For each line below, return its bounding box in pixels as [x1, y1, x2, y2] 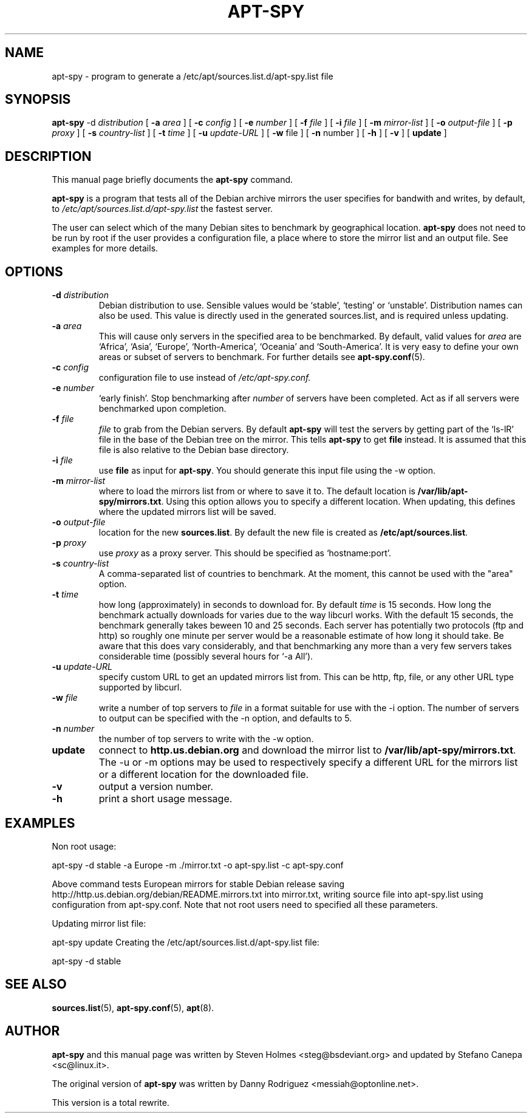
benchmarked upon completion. [98, 403, 227, 414]
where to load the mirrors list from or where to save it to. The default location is [98, 486, 415, 497]
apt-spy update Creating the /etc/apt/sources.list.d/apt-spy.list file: [52, 936, 319, 947]
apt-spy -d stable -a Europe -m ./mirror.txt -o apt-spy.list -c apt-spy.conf [52, 859, 344, 870]
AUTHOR [5, 1023, 60, 1039]
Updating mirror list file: [52, 918, 146, 929]
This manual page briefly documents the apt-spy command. [52, 174, 293, 185]
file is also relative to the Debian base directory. [98, 445, 289, 455]
